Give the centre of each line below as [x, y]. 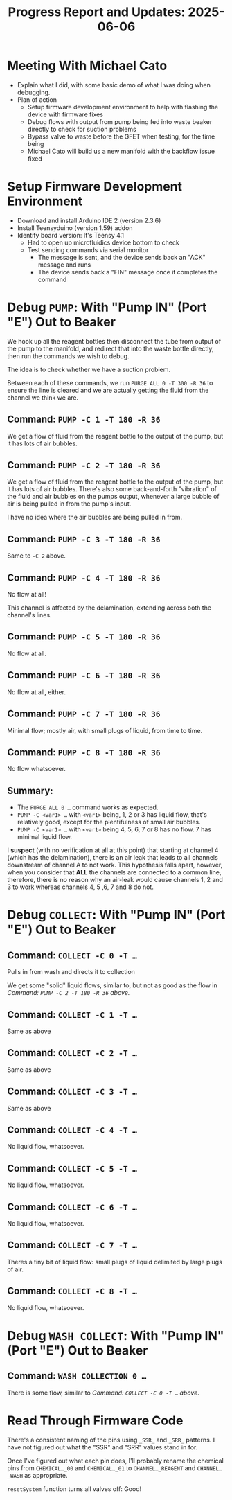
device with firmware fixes [65, 114]
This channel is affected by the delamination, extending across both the [109, 608]
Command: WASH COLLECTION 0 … [77, 1376]
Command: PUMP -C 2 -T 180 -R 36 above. [69, 993]
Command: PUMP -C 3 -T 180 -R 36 [84, 539]
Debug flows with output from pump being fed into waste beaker [120, 121]
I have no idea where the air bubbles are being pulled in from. [95, 518]
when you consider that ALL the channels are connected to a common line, [114, 872]
